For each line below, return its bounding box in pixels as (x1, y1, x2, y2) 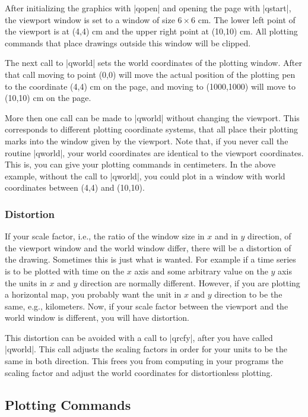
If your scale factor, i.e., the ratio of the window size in (5, 230, 205, 242)
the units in (5, 276, 47, 289)
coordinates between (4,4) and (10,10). (5, 181, 145, 194)
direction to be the (214, 288, 282, 301)
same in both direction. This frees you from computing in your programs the (5, 355, 284, 367)
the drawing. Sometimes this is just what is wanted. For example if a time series (5, 253, 296, 266)
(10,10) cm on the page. (5, 91, 91, 104)
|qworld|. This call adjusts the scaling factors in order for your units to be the (5, 343, 287, 355)
